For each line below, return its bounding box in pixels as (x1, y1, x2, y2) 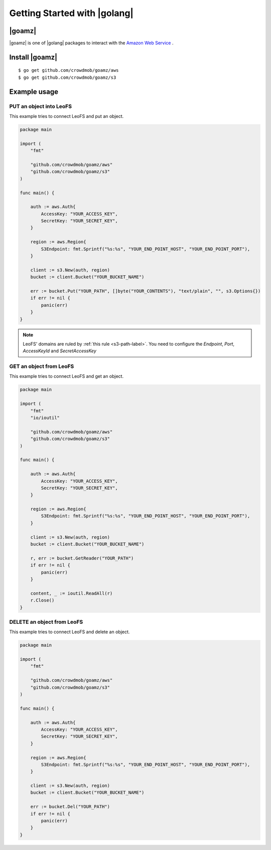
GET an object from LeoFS (9, 363, 74, 370)
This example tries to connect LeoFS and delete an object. (9, 629, 130, 635)
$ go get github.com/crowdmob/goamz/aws (18, 68, 119, 73)
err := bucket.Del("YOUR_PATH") (30, 804, 110, 810)
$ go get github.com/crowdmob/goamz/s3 (18, 74, 116, 80)
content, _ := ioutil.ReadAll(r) (30, 590, 113, 596)
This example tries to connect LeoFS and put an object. (9, 113, 124, 119)
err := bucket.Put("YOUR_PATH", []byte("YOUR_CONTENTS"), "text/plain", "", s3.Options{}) (30, 288, 261, 294)
